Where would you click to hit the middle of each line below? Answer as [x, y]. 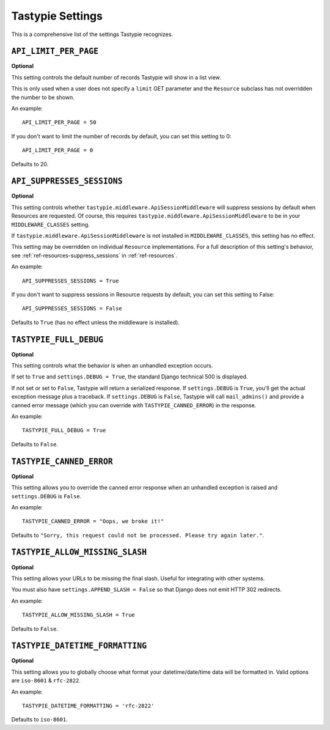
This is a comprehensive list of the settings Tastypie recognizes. [92, 34]
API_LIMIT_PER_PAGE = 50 [59, 123]
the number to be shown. [43, 97]
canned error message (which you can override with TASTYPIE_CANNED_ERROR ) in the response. [134, 405]
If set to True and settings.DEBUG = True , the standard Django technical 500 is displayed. [130, 377]
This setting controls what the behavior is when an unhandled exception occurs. [112, 366]
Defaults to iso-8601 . [39, 720]
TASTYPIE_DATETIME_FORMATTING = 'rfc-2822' [88, 706]
